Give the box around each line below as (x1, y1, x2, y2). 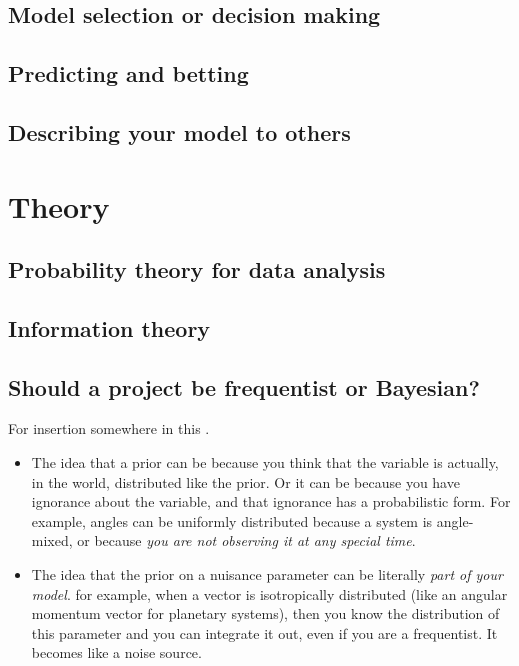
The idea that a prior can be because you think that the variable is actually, (31, 452, 499, 473)
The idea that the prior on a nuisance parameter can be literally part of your (31, 564, 503, 585)
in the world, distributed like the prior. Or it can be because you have (31, 471, 460, 492)
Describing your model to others (8, 116, 351, 147)
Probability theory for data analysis (8, 254, 386, 285)
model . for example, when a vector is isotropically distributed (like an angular (31, 583, 508, 604)
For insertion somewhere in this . (8, 418, 210, 439)
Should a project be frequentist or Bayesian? (8, 371, 480, 402)
